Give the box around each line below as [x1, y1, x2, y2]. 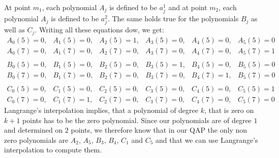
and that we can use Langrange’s [156, 134, 258, 145]
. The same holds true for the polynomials [107, 13, 239, 24]
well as [4, 24, 25, 35]
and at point [168, 2, 207, 12]
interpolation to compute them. [4, 144, 102, 155]
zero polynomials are [4, 134, 69, 145]
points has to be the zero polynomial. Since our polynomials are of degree [22, 114, 252, 125]
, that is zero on [204, 105, 254, 115]
